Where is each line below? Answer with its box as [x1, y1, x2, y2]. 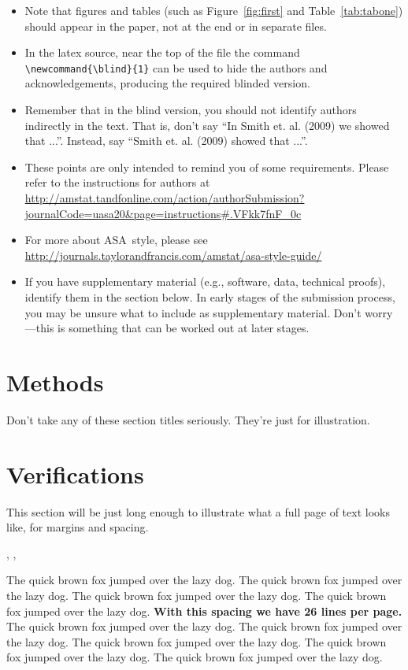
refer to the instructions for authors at [24, 174, 210, 191]
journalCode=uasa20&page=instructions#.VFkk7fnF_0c [24, 205, 302, 221]
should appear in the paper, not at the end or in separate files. [24, 17, 327, 34]
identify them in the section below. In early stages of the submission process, [24, 288, 395, 305]
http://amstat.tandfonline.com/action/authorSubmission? [24, 190, 305, 205]
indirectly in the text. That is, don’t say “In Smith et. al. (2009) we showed [24, 117, 390, 133]
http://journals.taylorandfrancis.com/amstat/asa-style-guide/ [24, 246, 322, 263]
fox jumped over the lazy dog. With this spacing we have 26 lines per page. [6, 602, 402, 619]
